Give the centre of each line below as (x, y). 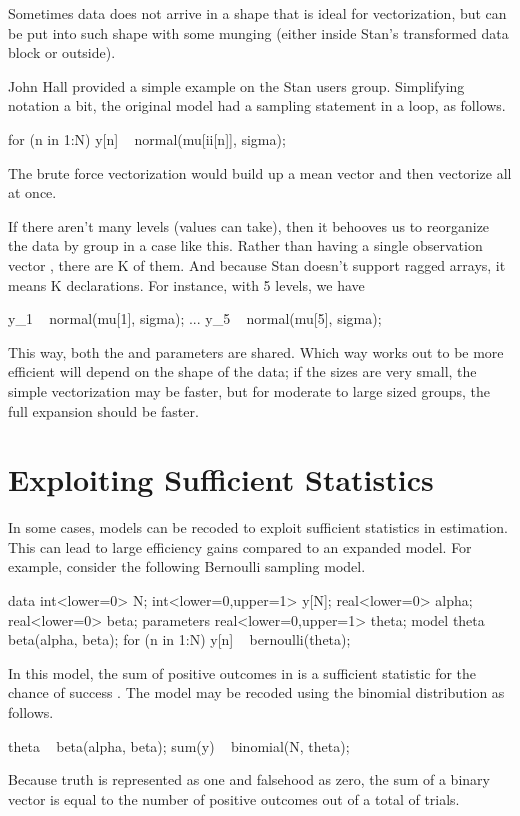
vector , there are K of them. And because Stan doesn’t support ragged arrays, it (257, 264)
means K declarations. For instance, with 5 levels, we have (186, 284)
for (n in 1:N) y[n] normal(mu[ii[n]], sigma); (147, 138)
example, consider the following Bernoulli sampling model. (187, 566)
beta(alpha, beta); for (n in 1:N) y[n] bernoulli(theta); (179, 639)
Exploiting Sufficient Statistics (221, 479)
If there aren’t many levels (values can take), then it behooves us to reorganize (249, 225)
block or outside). (62, 52)
